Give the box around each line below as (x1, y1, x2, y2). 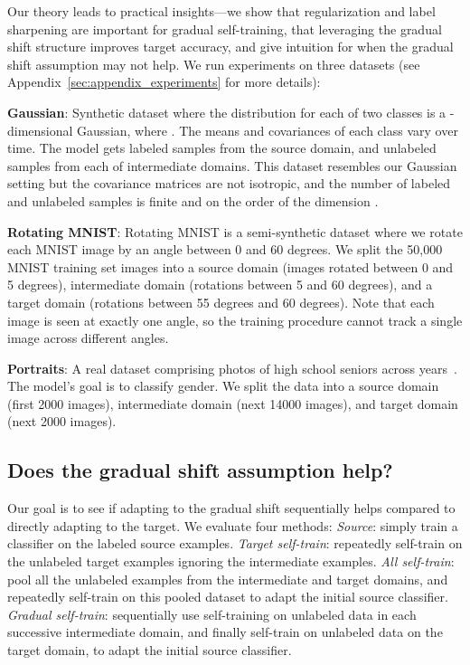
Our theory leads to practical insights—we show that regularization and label (7, 2, 436, 20)
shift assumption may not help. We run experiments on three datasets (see (7, 54, 420, 73)
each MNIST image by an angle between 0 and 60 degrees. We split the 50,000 (7, 240, 443, 259)
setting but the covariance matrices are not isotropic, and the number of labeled (7, 174, 451, 193)
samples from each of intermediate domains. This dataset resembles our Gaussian (7, 156, 457, 175)
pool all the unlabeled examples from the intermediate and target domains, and (7, 569, 448, 588)
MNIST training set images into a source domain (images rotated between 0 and (7, 257, 454, 276)
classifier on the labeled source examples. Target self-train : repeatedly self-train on (7, 534, 463, 553)
